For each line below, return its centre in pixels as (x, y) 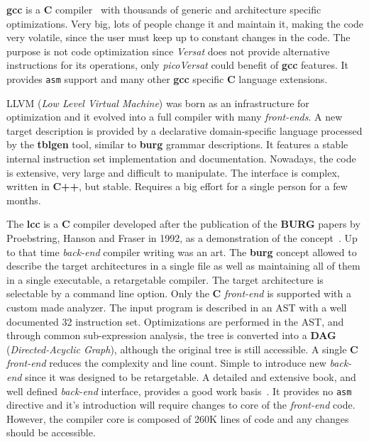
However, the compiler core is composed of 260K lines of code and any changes (178, 418)
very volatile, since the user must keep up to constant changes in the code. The (178, 37)
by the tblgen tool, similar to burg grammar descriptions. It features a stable (177, 144)
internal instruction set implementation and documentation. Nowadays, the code (181, 158)
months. (24, 200)
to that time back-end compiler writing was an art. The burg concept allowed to (182, 252)
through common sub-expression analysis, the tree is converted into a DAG (171, 335)
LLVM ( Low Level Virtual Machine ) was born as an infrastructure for (158, 103)
